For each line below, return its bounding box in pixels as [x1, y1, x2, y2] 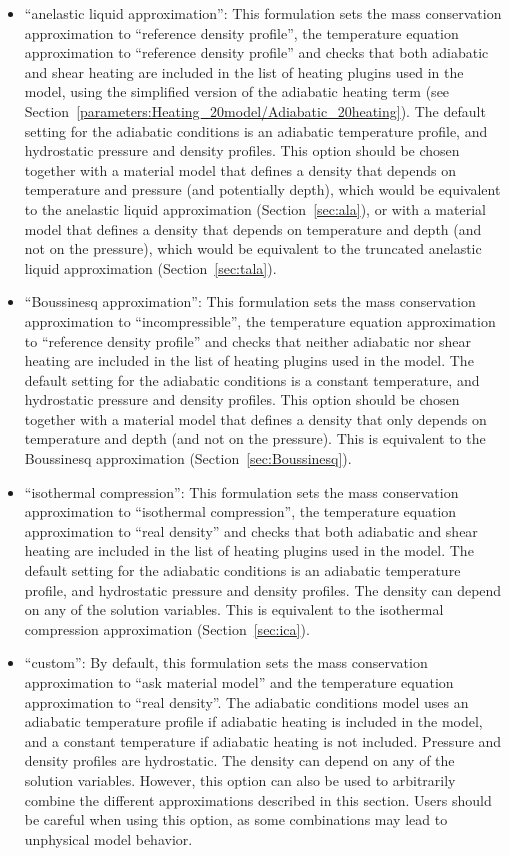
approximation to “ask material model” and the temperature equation [24, 672, 454, 692]
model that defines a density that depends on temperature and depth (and [24, 218, 482, 239]
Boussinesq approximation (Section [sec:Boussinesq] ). [24, 448, 352, 469]
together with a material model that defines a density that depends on [24, 159, 456, 180]
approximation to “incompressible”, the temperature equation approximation [24, 310, 496, 331]
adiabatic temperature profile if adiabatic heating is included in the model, [24, 711, 483, 732]
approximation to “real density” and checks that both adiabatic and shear [24, 520, 478, 541]
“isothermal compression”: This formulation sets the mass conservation [24, 481, 459, 502]
